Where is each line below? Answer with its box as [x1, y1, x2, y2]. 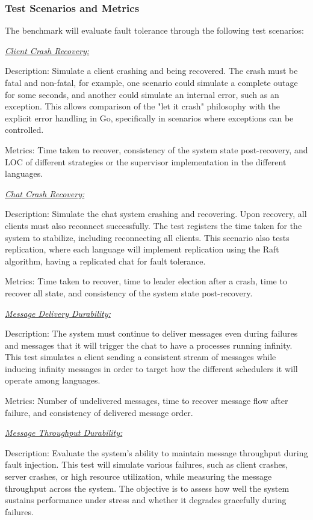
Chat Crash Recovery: [5, 187, 85, 200]
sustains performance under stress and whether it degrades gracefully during [5, 494, 287, 506]
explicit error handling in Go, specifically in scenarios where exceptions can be [5, 111, 294, 124]
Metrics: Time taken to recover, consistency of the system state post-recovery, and [5, 143, 308, 156]
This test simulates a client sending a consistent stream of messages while [5, 350, 276, 363]
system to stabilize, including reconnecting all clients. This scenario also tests [5, 231, 290, 243]
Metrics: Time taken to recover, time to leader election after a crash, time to [5, 275, 287, 287]
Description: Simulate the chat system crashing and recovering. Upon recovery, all [5, 207, 307, 220]
